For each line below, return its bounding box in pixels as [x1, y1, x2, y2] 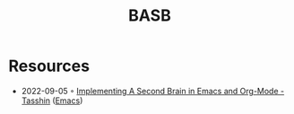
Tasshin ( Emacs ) [21, 95, 83, 106]
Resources [8, 56, 91, 76]
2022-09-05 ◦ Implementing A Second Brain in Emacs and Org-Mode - [21, 85, 284, 96]
